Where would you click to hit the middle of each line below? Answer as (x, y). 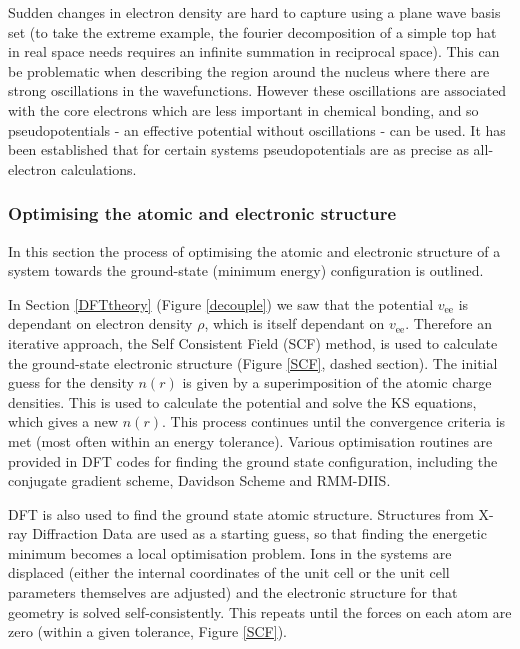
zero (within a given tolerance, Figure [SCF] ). (147, 631)
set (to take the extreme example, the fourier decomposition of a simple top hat (252, 31)
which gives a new (63, 421)
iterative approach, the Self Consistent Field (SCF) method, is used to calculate (253, 342)
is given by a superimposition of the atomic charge (337, 382)
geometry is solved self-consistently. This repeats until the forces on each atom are (260, 611)
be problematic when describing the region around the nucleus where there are (249, 70)
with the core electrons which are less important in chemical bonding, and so (243, 109)
